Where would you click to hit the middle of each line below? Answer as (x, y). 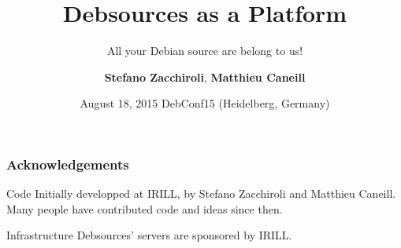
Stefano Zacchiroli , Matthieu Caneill (205, 77)
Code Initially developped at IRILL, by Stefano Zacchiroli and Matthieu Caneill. (201, 193)
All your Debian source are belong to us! (205, 51)
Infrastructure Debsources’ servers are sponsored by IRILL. (149, 235)
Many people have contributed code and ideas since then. (145, 208)
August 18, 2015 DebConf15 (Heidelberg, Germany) (205, 103)
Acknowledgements (68, 164)
